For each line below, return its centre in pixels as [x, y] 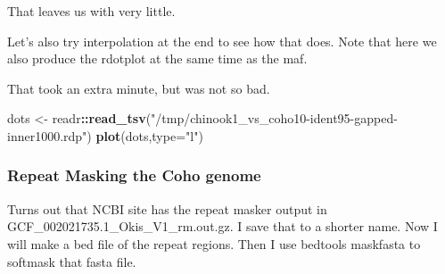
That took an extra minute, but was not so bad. [139, 88]
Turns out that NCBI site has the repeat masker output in [167, 208]
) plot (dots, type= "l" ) [145, 135]
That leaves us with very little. [91, 11]
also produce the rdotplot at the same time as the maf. [157, 58]
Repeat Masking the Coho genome [134, 175]
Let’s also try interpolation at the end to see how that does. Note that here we [222, 41]
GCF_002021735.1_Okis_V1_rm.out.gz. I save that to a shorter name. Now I [222, 226]
